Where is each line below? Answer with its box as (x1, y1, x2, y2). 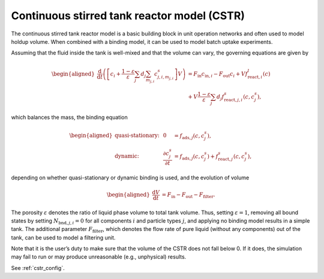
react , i (247, 74, 263, 80)
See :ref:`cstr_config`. (11, 264, 65, 271)
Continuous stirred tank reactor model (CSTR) (11, 9, 245, 22)
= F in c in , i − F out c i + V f (188, 70, 248, 79)
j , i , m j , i (157, 74, 174, 80)
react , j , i (224, 97, 243, 103)
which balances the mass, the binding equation (11, 114, 128, 121)
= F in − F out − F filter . (161, 191, 215, 199)
